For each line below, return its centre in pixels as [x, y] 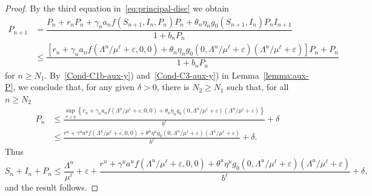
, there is [173, 87]
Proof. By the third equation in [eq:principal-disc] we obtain [117, 8]
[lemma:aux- [286, 75]
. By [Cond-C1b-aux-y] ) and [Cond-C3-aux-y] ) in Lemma [152, 75]
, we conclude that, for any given [74, 87]
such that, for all [258, 87]
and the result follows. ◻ [52, 187]
